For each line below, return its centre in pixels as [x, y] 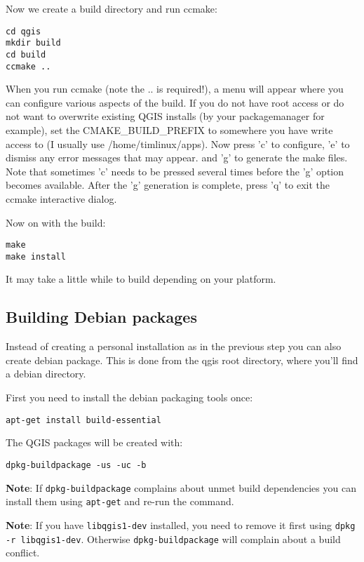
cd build [26, 54]
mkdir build [33, 43]
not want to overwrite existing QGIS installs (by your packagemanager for [165, 116]
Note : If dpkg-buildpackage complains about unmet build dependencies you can [181, 487]
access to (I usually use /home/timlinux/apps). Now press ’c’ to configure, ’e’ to [178, 143]
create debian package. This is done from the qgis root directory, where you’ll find [182, 360]
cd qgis [23, 31]
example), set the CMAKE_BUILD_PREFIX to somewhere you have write [169, 130]
